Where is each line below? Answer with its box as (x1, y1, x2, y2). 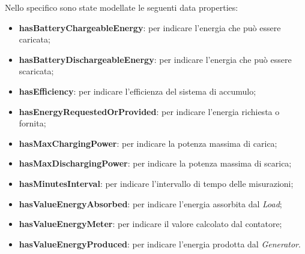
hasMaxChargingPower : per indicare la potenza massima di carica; (19, 137, 277, 149)
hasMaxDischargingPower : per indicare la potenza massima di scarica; (19, 157, 292, 170)
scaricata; (19, 65, 54, 77)
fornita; (19, 117, 46, 129)
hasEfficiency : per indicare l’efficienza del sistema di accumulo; (19, 84, 256, 97)
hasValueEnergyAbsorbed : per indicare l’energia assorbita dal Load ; (19, 197, 282, 210)
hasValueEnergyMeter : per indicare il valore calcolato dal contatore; (19, 217, 282, 230)
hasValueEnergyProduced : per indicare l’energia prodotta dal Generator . (19, 237, 301, 250)
